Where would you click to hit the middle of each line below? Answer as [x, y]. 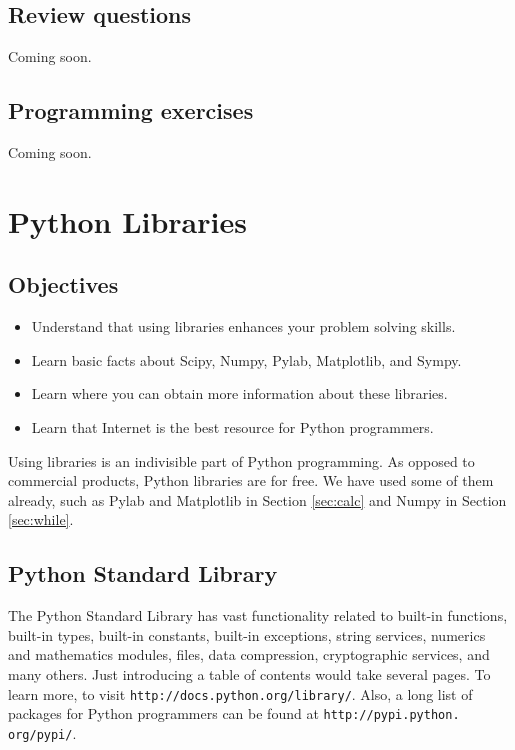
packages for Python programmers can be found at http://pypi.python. [234, 713]
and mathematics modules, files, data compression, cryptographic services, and [249, 654]
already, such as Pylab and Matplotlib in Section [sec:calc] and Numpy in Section [257, 499]
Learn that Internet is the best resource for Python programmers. [232, 426]
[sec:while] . [41, 519]
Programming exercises [131, 110]
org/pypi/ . [42, 732]
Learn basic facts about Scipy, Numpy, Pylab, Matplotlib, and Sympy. [246, 359]
